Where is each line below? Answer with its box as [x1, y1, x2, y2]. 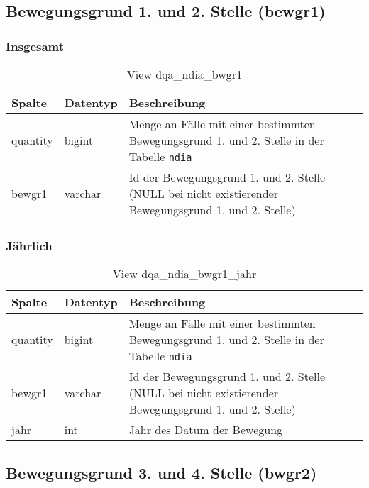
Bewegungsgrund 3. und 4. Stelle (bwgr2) [6, 461, 317, 483]
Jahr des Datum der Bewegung [128, 421, 283, 438]
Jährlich [6, 236, 53, 254]
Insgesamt [6, 37, 65, 55]
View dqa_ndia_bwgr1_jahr [112, 265, 257, 282]
